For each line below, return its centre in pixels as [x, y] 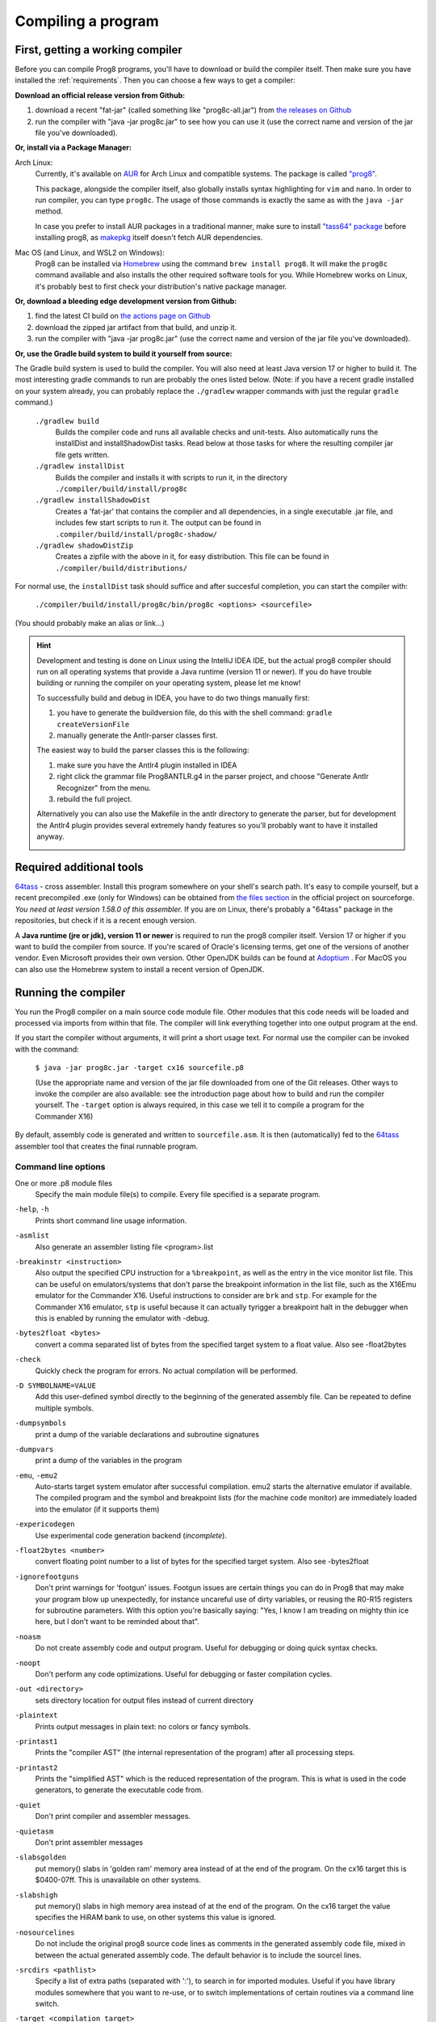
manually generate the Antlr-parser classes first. [137, 735]
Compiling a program [87, 21]
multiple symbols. [65, 1408]
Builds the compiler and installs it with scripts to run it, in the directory [172, 477]
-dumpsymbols [41, 1423]
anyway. [50, 836]
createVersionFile [93, 724]
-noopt [28, 1663]
